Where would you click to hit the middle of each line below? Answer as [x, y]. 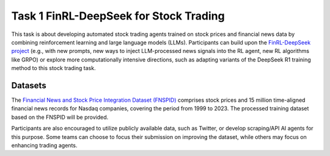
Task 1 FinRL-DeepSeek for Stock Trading [118, 16]
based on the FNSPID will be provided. [60, 117]
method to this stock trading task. [53, 68]
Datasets [29, 85]
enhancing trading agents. [44, 145]
